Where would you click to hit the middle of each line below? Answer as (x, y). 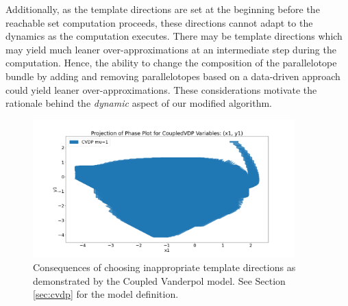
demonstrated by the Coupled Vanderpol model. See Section (159, 280)
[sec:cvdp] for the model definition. (106, 294)
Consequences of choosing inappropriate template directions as (164, 267)
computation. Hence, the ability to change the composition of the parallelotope (171, 63)
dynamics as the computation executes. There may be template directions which (174, 36)
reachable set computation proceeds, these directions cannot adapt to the (159, 22)
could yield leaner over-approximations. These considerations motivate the (161, 89)
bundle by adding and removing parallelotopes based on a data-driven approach (173, 76)
